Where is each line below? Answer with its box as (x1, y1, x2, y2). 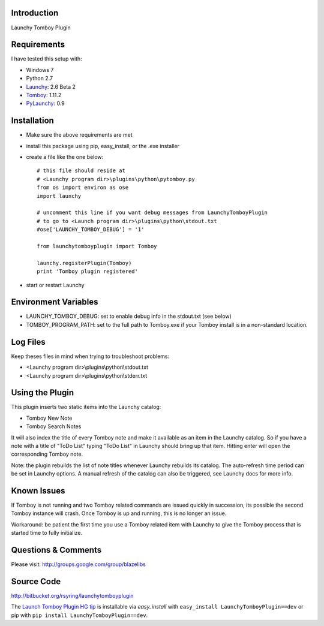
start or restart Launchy (26, 281, 85, 288)
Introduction (11, 8, 59, 18)
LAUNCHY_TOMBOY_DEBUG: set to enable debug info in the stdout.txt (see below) (26, 312, 232, 320)
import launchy (37, 192, 82, 199)
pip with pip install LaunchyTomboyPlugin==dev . (11, 612, 148, 619)
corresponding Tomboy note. (11, 450, 83, 458)
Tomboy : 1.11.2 (26, 91, 62, 98)
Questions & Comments (11, 545, 102, 555)
